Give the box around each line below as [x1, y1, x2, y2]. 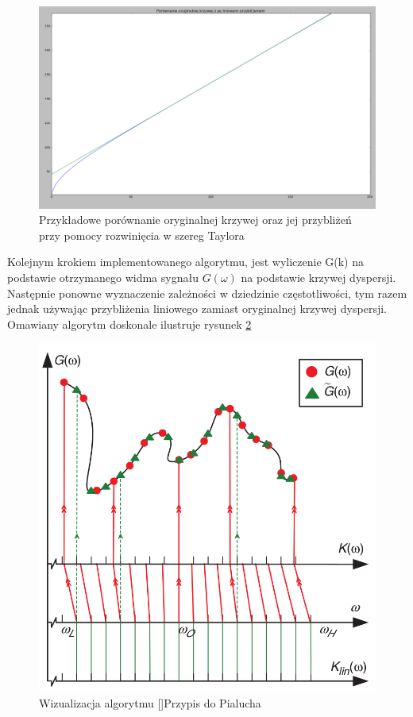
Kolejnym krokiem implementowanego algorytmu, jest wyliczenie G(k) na [7, 253, 365, 270]
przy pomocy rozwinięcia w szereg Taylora [39, 226, 245, 243]
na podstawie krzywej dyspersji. [241, 269, 396, 286]
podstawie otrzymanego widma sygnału [7, 269, 199, 286]
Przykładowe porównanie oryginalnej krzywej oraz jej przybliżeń [39, 211, 352, 228]
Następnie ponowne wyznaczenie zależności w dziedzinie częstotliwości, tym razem [7, 284, 407, 301]
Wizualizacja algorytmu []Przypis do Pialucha [39, 694, 261, 711]
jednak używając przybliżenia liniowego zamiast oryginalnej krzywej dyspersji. [7, 300, 387, 317]
